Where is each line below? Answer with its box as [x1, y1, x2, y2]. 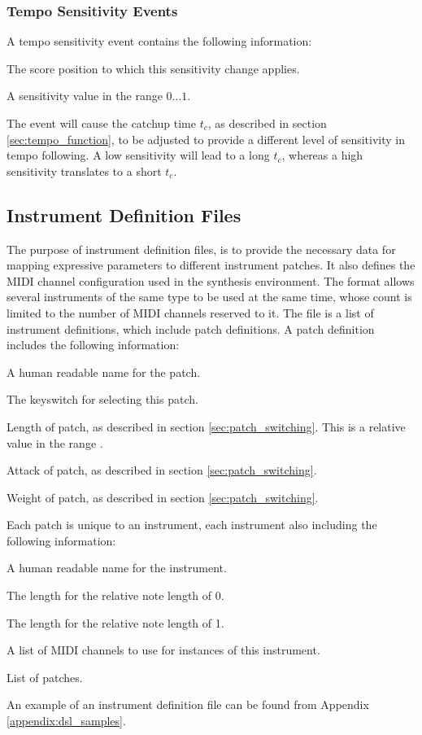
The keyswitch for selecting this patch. [7, 391, 198, 408]
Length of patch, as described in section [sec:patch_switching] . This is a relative [7, 418, 406, 435]
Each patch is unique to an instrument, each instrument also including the [7, 516, 377, 533]
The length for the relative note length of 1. [7, 614, 224, 631]
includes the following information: [7, 336, 180, 353]
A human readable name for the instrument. [7, 559, 227, 576]
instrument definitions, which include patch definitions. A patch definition [7, 320, 375, 337]
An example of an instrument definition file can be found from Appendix [7, 696, 369, 713]
